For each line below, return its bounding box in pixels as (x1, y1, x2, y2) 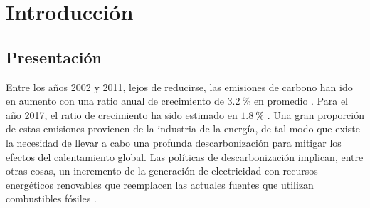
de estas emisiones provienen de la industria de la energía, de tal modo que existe (6, 121, 360, 136)
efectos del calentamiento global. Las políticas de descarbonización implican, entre (6, 149, 364, 164)
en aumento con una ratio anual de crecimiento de (6, 93, 224, 108)
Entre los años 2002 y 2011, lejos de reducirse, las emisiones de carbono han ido (6, 79, 353, 94)
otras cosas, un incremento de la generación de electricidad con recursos (6, 163, 318, 178)
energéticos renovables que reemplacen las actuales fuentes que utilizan (6, 177, 314, 192)
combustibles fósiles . (6, 191, 97, 206)
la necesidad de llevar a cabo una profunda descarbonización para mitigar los (6, 135, 342, 150)
